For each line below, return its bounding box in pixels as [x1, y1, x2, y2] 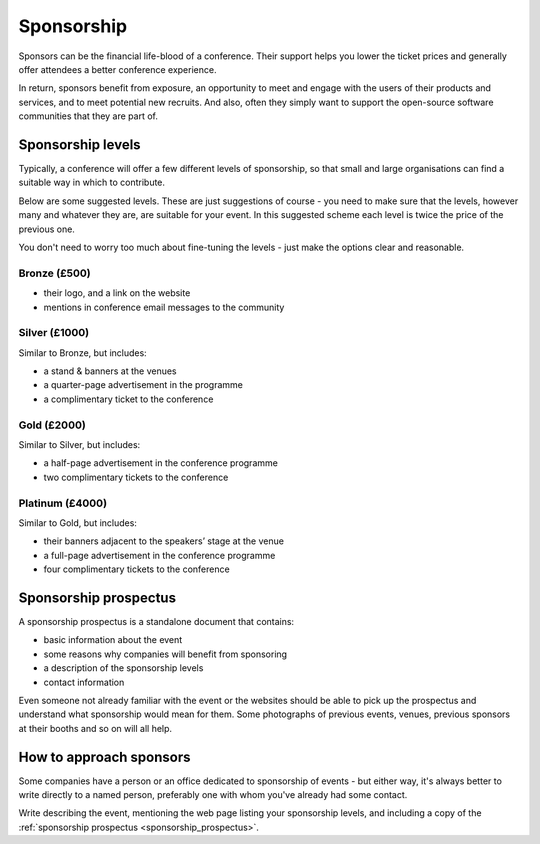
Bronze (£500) [18, 266, 91, 280]
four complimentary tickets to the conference [43, 563, 230, 575]
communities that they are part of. [18, 110, 159, 122]
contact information [43, 676, 125, 688]
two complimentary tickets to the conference [43, 471, 229, 483]
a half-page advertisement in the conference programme [43, 457, 279, 469]
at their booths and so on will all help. [18, 722, 173, 734]
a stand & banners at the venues [43, 365, 177, 377]
